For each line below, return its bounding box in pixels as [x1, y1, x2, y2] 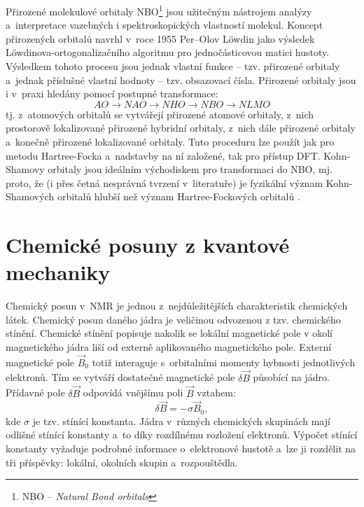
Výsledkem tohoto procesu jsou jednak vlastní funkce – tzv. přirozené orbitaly [6, 59, 340, 74]
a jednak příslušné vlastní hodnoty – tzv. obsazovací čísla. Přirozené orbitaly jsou [6, 72, 356, 87]
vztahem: [197, 385, 236, 400]
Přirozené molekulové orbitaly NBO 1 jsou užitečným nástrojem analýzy [6, 2, 312, 18]
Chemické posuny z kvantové [6, 230, 290, 259]
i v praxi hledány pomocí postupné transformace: [6, 86, 218, 101]
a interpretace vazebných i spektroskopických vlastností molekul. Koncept [6, 18, 323, 32]
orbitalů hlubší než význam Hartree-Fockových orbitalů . [57, 189, 300, 204]
